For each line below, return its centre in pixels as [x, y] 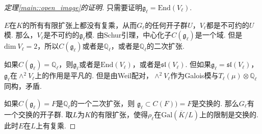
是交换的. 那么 [215, 103]
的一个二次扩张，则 [103, 103]
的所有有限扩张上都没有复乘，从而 [80, 25]
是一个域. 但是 [219, 35]
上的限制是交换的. [229, 114]
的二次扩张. [166, 46]
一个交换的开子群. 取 [38, 114]
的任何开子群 [166, 25]
